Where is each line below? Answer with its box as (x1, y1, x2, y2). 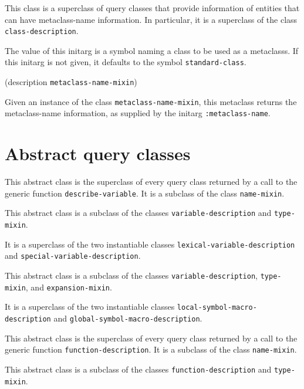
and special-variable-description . (5, 249, 141, 262)
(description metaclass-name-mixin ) (5, 76, 137, 88)
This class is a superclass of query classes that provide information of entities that (5, 2, 300, 13)
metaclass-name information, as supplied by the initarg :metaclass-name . (5, 107, 271, 119)
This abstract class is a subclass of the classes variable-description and (5, 207, 272, 219)
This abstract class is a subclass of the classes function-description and (5, 363, 272, 375)
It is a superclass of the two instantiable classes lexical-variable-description (5, 238, 295, 250)
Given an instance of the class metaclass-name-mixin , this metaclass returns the (5, 95, 297, 107)
